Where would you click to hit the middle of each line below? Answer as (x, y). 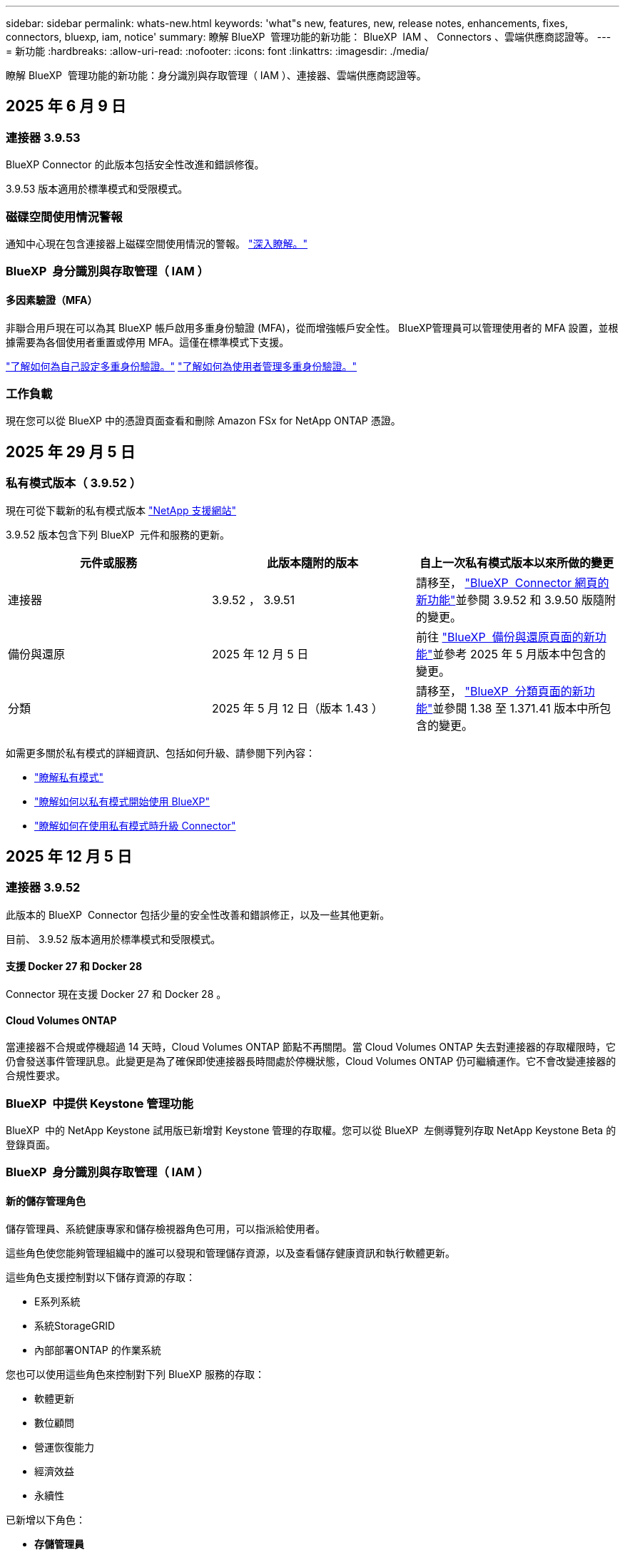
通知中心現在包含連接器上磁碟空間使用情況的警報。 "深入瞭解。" (157, 243)
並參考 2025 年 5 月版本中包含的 (519, 654)
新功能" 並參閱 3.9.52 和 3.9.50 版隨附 (516, 600)
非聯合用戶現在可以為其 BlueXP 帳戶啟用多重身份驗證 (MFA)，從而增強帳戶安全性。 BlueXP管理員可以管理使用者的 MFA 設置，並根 (312, 327)
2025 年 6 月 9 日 (66, 106)
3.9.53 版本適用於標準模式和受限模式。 (97, 189)
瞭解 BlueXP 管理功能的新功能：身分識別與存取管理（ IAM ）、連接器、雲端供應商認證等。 (216, 75)
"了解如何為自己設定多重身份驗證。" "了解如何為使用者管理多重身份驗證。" (182, 366)
